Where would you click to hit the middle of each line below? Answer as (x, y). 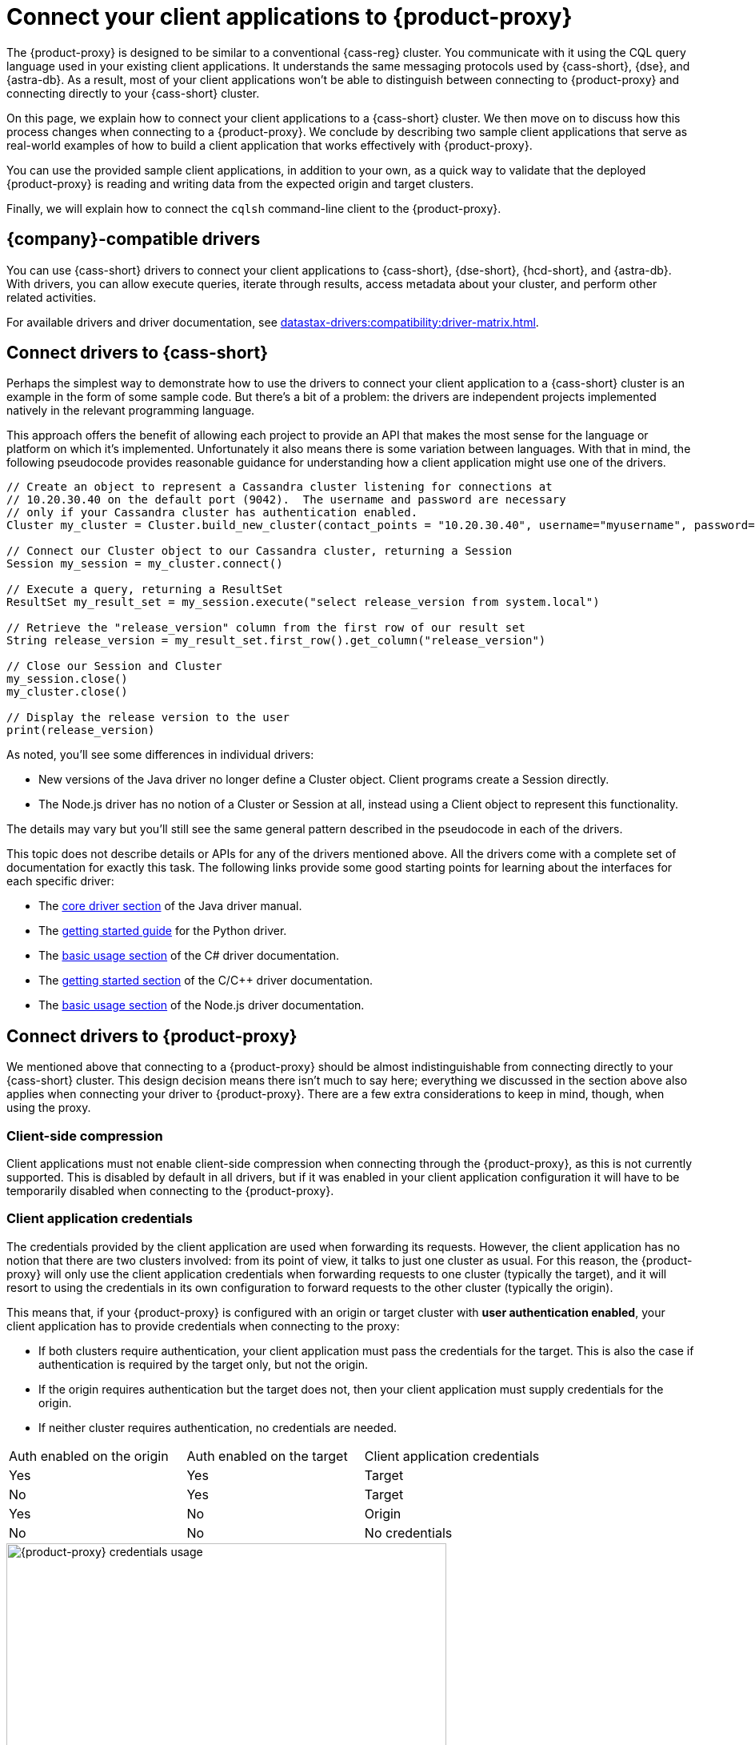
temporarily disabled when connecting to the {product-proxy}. (170, 1191)
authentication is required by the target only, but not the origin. (204, 1364)
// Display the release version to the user (148, 718)
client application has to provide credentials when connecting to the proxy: (203, 1326)
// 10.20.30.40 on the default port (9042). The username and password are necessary (286, 500)
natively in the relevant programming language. (131, 411)
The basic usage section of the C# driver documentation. (189, 956)
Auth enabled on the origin (89, 1456)
